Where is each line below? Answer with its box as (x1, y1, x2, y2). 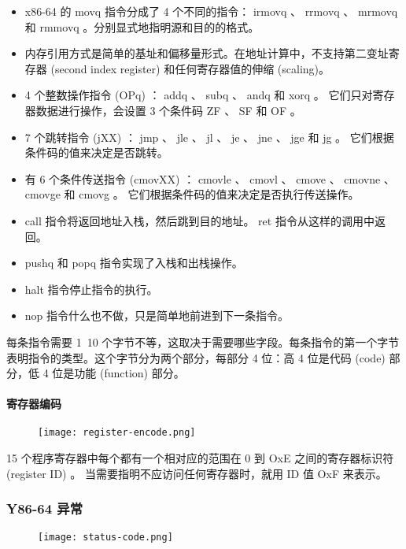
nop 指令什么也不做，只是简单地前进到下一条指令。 (24, 307, 290, 324)
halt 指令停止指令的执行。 (24, 280, 158, 297)
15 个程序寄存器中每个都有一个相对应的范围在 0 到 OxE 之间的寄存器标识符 (6, 450, 394, 466)
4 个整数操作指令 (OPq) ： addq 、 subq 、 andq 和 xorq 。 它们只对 (24, 87, 373, 103)
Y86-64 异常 (6, 499, 83, 518)
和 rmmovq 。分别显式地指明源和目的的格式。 (24, 18, 260, 35)
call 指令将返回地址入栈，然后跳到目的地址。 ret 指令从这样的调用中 (24, 212, 375, 228)
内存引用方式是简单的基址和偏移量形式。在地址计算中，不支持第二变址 (24, 45, 389, 61)
